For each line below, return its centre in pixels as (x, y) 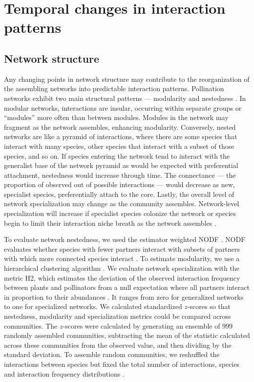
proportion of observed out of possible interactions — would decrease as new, (119, 184)
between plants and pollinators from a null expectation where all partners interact (127, 287)
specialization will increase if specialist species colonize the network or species (120, 213)
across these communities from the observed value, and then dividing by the (118, 345)
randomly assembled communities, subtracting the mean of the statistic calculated (127, 335)
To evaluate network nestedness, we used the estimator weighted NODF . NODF (125, 239)
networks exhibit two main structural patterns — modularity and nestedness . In (125, 98)
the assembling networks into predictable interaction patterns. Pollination (114, 88)
